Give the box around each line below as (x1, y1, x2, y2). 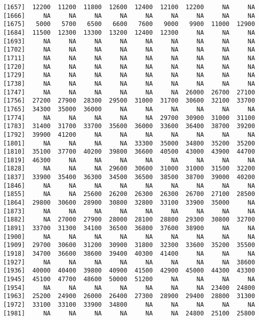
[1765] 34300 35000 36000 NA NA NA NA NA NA (3, 105, 255, 113)
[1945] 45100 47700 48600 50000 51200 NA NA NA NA (3, 276, 255, 283)
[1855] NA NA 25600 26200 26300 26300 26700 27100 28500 (3, 190, 255, 198)
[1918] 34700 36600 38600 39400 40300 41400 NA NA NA (3, 250, 255, 258)
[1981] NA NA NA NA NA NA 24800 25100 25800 (3, 309, 255, 317)
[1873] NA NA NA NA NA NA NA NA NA (3, 207, 255, 215)
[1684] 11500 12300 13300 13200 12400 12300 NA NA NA (3, 29, 255, 36)
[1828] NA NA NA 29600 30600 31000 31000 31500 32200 (3, 165, 255, 173)
